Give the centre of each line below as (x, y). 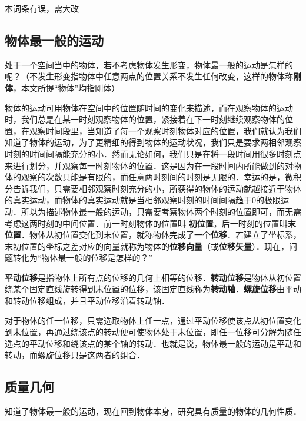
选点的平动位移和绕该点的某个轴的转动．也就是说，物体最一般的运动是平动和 (153, 343)
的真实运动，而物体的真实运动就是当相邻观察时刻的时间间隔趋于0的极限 (143, 200)
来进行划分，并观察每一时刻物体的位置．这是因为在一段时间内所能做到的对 (149, 165)
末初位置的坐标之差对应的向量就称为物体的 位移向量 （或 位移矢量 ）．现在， (147, 246)
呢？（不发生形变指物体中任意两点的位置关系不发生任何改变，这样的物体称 (149, 76)
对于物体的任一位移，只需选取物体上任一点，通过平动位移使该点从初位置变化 (153, 320)
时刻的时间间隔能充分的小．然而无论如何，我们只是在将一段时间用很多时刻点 (153, 153)
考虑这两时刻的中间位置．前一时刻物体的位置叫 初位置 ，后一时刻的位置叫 (146, 223)
